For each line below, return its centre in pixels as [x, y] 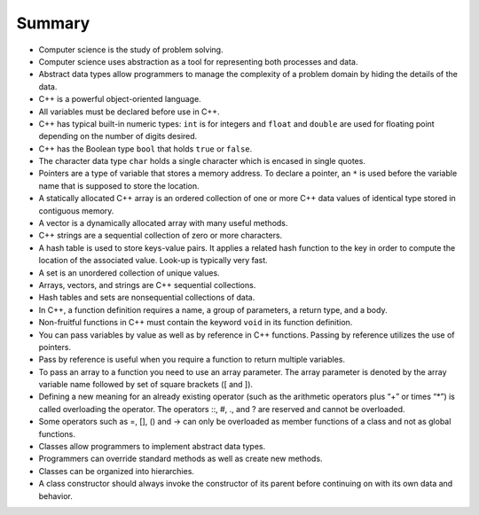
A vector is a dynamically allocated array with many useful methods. [163, 223]
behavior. [55, 495]
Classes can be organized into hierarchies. [117, 471]
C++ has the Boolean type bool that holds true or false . [145, 148]
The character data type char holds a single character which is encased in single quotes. [202, 161]
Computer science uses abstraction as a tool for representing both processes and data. [198, 61]
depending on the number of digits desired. [118, 137]
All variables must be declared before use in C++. [130, 112]
